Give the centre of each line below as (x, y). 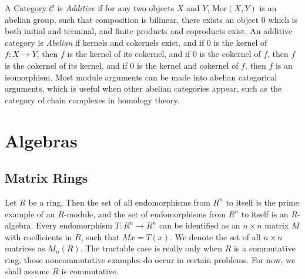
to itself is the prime (262, 202)
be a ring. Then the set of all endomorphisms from (119, 202)
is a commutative (264, 248)
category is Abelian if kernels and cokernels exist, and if (105, 42)
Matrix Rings (46, 178)
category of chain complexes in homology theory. (92, 100)
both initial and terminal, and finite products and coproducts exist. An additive (149, 31)
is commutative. (90, 271)
